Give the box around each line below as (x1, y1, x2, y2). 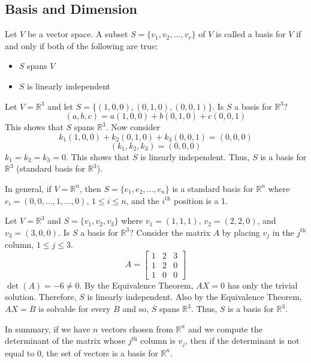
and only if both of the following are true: (5, 39, 158, 52)
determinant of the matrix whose (5, 334, 126, 347)
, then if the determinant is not (185, 334, 300, 347)
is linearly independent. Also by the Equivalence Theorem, (87, 290, 302, 303)
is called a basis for (216, 28, 286, 40)
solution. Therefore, (5, 290, 77, 303)
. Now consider (105, 121, 160, 133)
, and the (126, 194, 159, 206)
